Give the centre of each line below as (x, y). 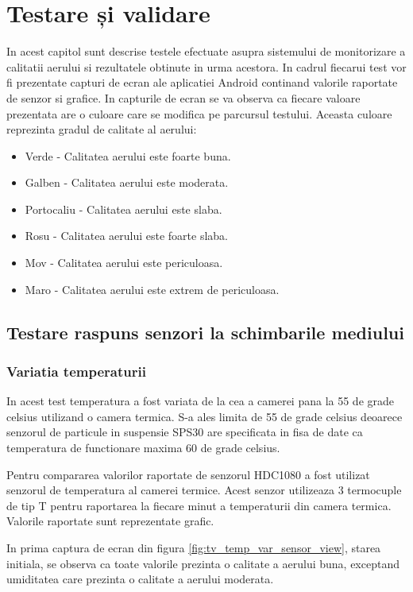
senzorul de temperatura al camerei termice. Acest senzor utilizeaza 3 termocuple (204, 490)
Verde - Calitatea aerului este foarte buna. (128, 155)
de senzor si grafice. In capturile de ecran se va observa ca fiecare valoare (183, 97)
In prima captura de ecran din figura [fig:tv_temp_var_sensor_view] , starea (194, 548)
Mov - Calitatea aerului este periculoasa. (124, 263)
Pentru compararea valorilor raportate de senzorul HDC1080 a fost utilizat (188, 474)
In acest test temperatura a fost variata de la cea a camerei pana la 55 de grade (201, 401)
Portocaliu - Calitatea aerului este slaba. (124, 209)
